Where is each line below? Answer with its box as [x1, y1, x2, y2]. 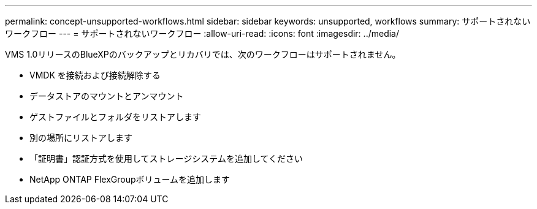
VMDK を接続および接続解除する [29, 70, 161, 80]
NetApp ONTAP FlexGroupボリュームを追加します [29, 174, 230, 184]
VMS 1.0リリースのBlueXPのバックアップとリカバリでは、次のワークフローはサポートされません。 [5, 49, 401, 59]
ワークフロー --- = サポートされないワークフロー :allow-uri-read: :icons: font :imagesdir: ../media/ [5, 28, 400, 39]
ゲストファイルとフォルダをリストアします [29, 112, 201, 122]
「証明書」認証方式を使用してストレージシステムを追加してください [29, 153, 303, 164]
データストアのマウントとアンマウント [29, 91, 184, 101]
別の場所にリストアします [29, 132, 132, 143]
